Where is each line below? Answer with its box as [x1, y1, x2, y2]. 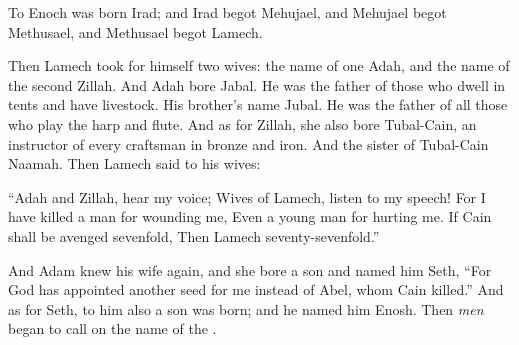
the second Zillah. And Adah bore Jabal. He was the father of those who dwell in [8, 74, 506, 95]
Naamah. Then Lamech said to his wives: [8, 153, 261, 174]
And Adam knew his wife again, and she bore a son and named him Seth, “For [8, 259, 492, 280]
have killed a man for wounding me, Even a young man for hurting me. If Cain [8, 206, 492, 227]
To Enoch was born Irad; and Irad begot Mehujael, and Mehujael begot [8, 2, 447, 22]
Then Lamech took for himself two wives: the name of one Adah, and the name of [8, 55, 510, 76]
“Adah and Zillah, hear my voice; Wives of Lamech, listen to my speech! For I [8, 186, 486, 207]
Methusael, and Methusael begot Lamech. [8, 21, 263, 42]
